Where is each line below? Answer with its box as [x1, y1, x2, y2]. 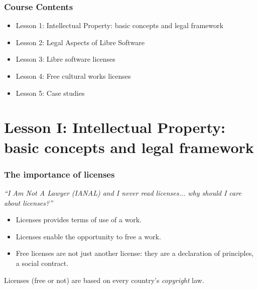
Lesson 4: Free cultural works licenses [16, 71, 131, 81]
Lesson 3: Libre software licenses [16, 54, 115, 64]
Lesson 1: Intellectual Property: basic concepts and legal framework [16, 20, 223, 31]
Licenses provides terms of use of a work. [16, 214, 142, 225]
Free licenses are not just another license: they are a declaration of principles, [16, 248, 254, 258]
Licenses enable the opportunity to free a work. [16, 231, 161, 241]
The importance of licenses [4, 168, 115, 180]
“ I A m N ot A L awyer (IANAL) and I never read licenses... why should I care [4, 187, 241, 198]
